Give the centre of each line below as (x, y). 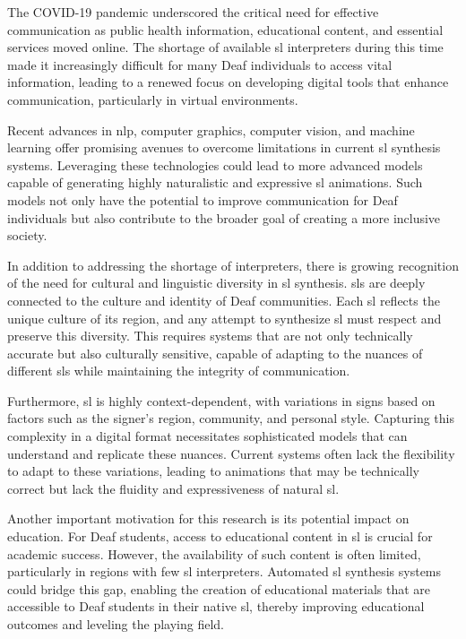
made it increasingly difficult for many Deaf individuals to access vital (200, 64)
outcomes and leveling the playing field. (116, 624)
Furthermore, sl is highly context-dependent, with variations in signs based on (221, 400)
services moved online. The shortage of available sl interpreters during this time (225, 47)
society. (27, 235)
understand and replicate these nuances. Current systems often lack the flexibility (231, 453)
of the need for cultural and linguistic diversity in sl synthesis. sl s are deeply (216, 283)
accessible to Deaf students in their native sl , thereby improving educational (216, 606)
